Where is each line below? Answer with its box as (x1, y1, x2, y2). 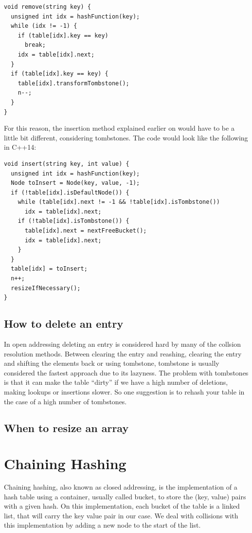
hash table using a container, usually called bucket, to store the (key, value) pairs (4, 491, 246, 501)
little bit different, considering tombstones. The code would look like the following (4, 132, 248, 142)
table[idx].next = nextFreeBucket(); (24, 227, 147, 235)
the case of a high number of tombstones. (4, 396, 127, 406)
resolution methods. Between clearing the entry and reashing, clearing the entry (4, 348, 242, 358)
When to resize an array (4, 420, 129, 435)
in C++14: (4, 142, 36, 152)
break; (24, 41, 46, 49)
